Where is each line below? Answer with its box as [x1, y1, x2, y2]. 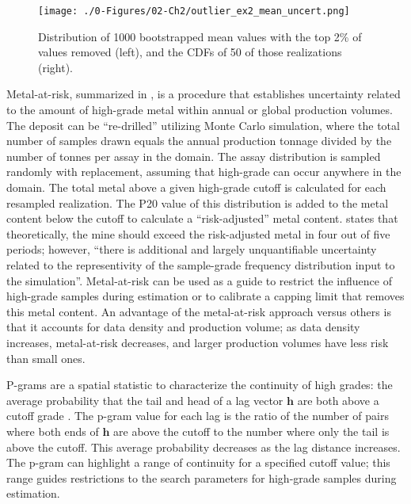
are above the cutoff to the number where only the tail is [113, 422, 390, 439]
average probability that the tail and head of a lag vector [6, 391, 284, 408]
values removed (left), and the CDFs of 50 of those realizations [38, 44, 342, 60]
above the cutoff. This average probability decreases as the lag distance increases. [6, 438, 401, 455]
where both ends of [6, 422, 99, 439]
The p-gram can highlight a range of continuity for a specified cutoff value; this [6, 454, 390, 471]
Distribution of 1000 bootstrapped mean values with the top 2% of [38, 28, 362, 44]
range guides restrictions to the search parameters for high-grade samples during [6, 469, 397, 486]
